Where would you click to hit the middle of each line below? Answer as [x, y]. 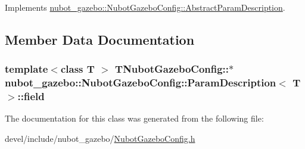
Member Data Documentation [100, 39]
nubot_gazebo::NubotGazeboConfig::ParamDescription [141, 83]
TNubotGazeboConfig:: [172, 69]
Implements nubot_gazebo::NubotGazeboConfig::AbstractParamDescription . [145, 7]
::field [31, 96]
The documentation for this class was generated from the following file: [134, 118]
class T [77, 69]
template [27, 69]
